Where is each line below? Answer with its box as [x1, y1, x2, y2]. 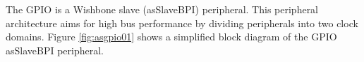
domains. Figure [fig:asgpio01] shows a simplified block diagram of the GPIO [6, 29, 337, 44]
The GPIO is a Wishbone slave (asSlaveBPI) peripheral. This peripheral [6, 2, 319, 16]
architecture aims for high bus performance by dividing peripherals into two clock [6, 15, 358, 30]
